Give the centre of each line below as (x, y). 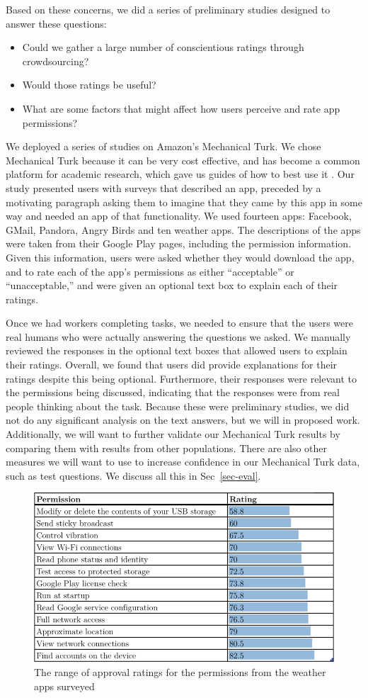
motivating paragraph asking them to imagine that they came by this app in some (184, 202)
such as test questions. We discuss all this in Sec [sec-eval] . (133, 475)
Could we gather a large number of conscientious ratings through (163, 47)
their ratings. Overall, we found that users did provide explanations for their (172, 365)
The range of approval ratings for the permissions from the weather (180, 672)
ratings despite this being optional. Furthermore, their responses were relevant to (182, 378)
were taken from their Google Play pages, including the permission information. (179, 243)
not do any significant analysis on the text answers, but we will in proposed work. (183, 420)
